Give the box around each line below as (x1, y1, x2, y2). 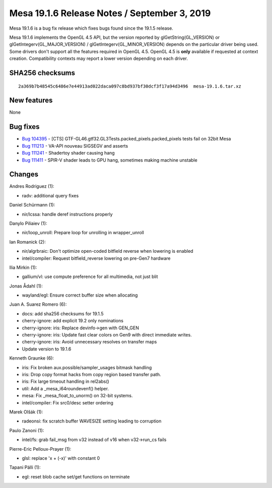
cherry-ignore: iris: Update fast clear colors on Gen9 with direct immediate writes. (22, 332, 192, 338)
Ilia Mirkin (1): (9, 264, 37, 270)
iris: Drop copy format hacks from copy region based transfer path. (22, 372, 161, 377)
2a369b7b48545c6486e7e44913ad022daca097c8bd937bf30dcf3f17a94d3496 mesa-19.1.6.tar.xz (18, 83, 242, 89)
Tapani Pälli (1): (9, 464, 41, 470)
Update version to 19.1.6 (22, 345, 72, 352)
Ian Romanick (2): (9, 239, 46, 245)
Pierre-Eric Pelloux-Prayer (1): (9, 446, 72, 452)
